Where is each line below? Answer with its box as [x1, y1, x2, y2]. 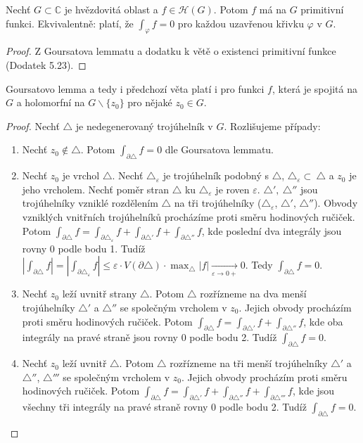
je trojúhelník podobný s [163, 168, 269, 183]
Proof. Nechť [6, 118, 60, 133]
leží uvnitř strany [62, 286, 137, 301]
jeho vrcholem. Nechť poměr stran [22, 181, 170, 196]
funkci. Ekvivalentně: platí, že [6, 15, 134, 30]
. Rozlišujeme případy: [224, 118, 321, 133]
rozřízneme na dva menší [200, 286, 307, 301]
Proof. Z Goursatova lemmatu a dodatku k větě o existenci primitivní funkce [6, 44, 336, 58]
